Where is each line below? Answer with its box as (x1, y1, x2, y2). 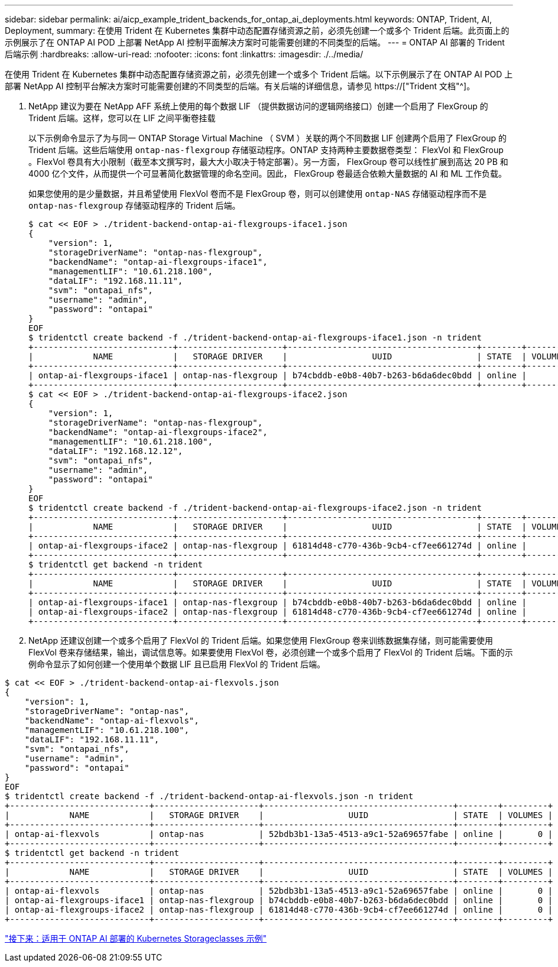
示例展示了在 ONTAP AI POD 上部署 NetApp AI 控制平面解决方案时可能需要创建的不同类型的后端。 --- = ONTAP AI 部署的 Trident (5, 37, 505, 47)
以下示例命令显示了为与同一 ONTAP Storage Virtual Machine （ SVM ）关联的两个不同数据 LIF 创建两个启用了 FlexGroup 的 (28, 133, 507, 143)
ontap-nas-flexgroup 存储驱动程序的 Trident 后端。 (28, 200, 241, 210)
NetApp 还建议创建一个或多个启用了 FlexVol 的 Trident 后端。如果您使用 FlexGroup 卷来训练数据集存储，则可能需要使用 (28, 635, 494, 645)
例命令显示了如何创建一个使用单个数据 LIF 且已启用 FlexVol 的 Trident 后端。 (28, 659, 326, 669)
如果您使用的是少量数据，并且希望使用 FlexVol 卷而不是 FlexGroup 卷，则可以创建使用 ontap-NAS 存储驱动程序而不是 (28, 189, 487, 199)
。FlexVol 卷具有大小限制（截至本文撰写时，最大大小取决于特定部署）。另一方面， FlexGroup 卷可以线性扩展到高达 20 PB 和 (28, 157, 508, 167)
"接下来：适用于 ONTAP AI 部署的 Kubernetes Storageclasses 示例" (5, 933, 267, 943)
